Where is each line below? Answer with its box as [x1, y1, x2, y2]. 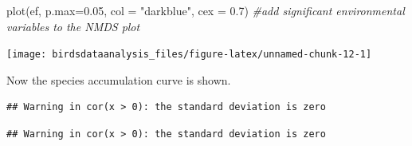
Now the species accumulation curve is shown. [6, 71, 231, 88]
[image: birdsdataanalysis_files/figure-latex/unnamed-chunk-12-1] [6, 49, 372, 61]
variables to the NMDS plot [6, 18, 140, 34]
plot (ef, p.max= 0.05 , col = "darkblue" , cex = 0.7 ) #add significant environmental [6, 2, 405, 18]
